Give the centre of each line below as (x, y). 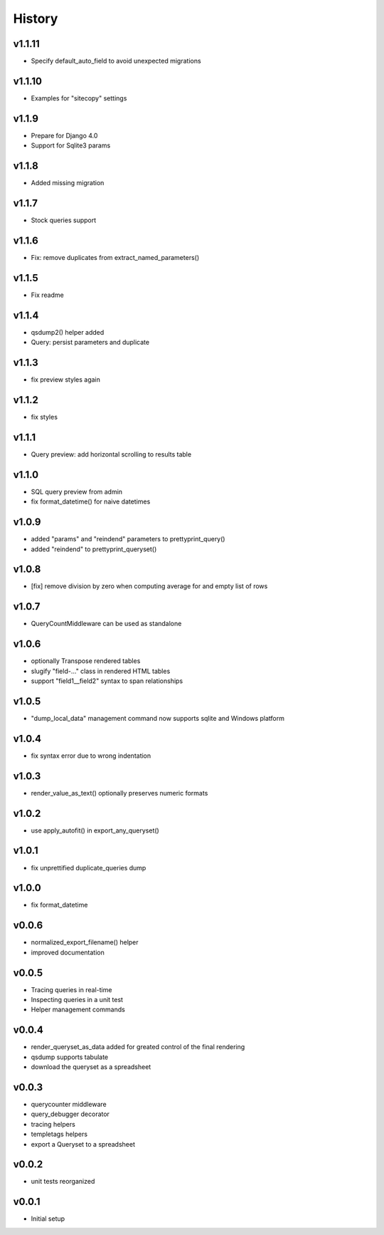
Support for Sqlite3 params (71, 145)
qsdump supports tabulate (70, 1057)
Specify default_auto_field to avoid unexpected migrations (116, 61)
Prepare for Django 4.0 (64, 135)
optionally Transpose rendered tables (86, 661)
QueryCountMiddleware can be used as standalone (106, 624)
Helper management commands (78, 1010)
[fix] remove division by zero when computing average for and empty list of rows (149, 586)
